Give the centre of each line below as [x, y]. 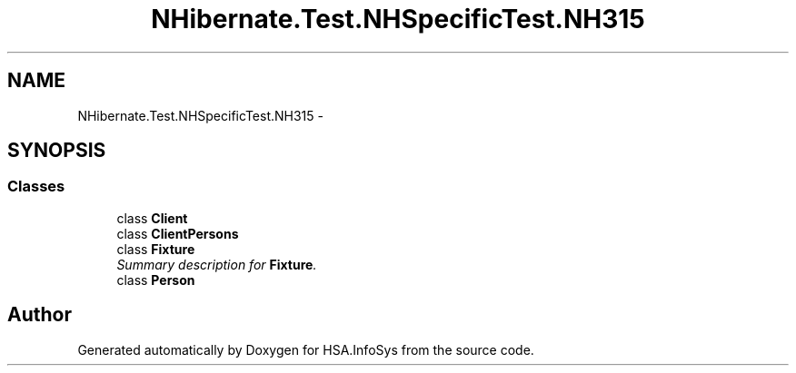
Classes [36, 186]
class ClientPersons [178, 233]
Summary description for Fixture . [217, 264]
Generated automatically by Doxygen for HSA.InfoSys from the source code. [306, 349]
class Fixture [156, 249]
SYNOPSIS [57, 151]
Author [40, 315]
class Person [156, 280]
